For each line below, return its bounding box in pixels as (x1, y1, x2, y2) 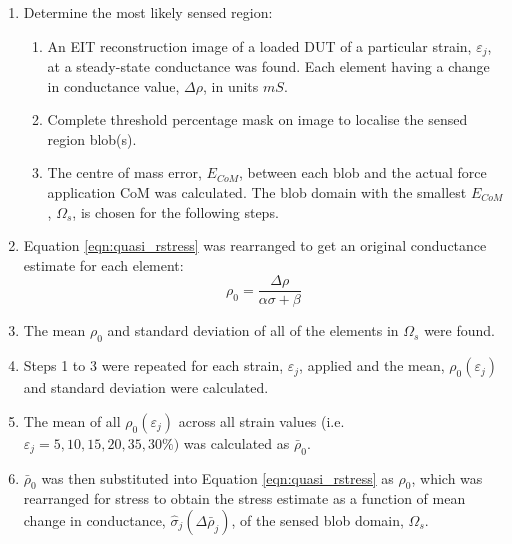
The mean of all (23, 410, 121, 431)
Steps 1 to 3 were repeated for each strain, (23, 355, 284, 376)
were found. (424, 320, 495, 341)
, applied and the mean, (299, 355, 445, 376)
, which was (411, 467, 483, 488)
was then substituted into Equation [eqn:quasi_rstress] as (41, 467, 394, 488)
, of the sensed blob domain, (231, 510, 404, 531)
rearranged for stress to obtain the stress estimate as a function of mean (23, 488, 466, 509)
